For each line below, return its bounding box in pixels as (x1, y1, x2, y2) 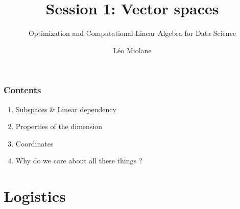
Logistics (4, 185, 66, 206)
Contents (4, 83, 41, 96)
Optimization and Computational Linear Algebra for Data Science (28, 28, 236, 38)
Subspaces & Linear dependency (15, 103, 116, 114)
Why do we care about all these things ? (15, 155, 142, 166)
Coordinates (15, 138, 54, 149)
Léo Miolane (113, 45, 152, 55)
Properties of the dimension (15, 121, 103, 132)
